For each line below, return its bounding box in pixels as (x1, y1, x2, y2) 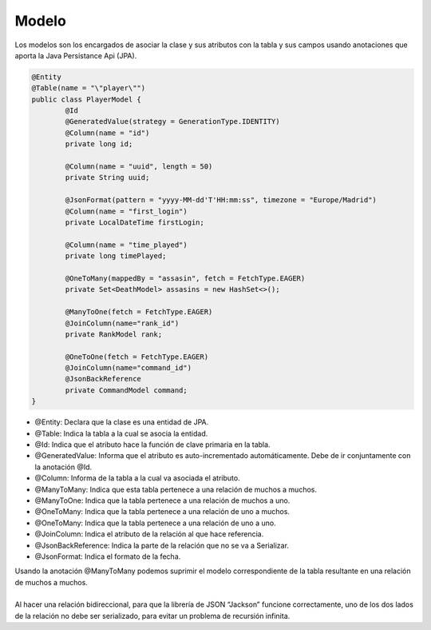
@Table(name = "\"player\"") (31, 84, 146, 93)
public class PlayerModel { (31, 94, 141, 104)
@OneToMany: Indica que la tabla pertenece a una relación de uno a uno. (34, 518, 276, 528)
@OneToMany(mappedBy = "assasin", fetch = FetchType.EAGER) (65, 273, 306, 283)
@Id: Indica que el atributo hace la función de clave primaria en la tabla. (34, 440, 271, 449)
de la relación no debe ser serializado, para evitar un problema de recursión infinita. (14, 611, 291, 620)
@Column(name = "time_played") (65, 240, 188, 249)
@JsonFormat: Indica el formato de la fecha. (34, 552, 181, 561)
